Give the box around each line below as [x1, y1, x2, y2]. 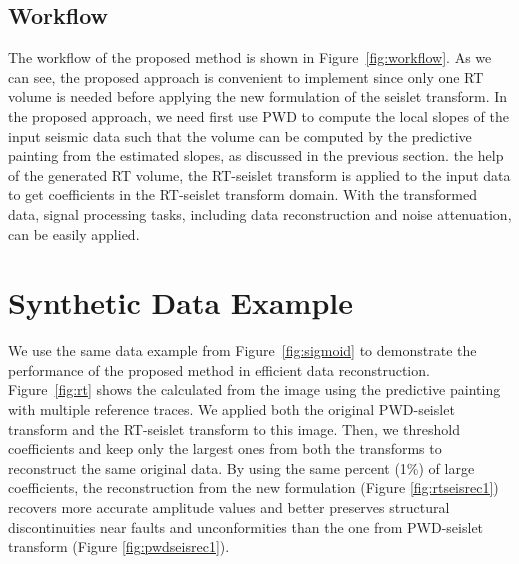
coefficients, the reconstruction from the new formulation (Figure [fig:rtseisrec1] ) [8, 477, 499, 498]
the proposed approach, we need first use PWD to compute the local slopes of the [8, 105, 509, 126]
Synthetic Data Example [8, 282, 353, 323]
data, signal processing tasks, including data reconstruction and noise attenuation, [8, 203, 512, 224]
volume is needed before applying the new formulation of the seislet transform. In [8, 86, 508, 107]
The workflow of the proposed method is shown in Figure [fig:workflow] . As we [8, 47, 492, 68]
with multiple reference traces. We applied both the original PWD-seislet [8, 399, 455, 420]
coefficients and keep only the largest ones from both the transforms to [8, 438, 442, 459]
